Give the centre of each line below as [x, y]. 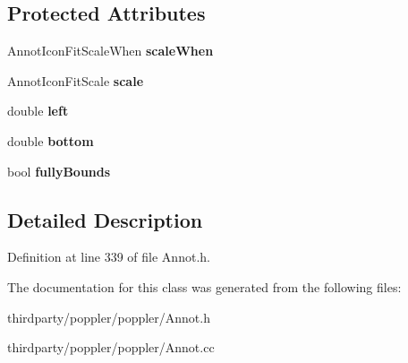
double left [38, 111]
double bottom [51, 140]
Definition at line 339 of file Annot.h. [109, 257]
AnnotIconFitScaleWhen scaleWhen [110, 51]
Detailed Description [105, 219]
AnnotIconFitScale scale [76, 80]
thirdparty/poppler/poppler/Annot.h [109, 317]
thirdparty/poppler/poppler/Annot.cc [111, 347]
